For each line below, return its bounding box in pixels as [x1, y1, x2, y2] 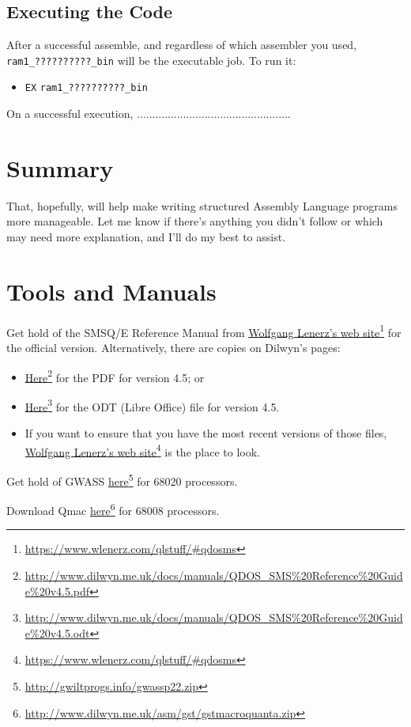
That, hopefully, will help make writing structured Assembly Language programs [6, 197, 398, 214]
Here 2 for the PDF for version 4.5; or [25, 366, 205, 385]
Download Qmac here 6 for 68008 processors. [6, 500, 220, 518]
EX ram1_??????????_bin [25, 82, 148, 94]
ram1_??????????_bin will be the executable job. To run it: [6, 51, 296, 68]
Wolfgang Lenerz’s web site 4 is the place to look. [25, 441, 260, 460]
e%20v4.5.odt [25, 624, 90, 641]
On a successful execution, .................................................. [6, 105, 291, 122]
